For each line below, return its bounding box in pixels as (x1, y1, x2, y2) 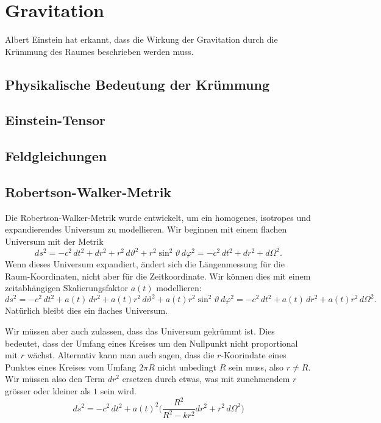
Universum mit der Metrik (5, 235, 104, 248)
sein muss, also (228, 360, 284, 373)
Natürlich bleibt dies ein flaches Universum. (5, 304, 168, 317)
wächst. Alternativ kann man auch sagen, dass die (27, 349, 215, 361)
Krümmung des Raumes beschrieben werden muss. (5, 45, 194, 57)
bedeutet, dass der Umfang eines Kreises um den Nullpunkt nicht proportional (5, 336, 298, 349)
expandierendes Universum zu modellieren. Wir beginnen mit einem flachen (5, 223, 287, 236)
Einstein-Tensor (5, 110, 105, 129)
